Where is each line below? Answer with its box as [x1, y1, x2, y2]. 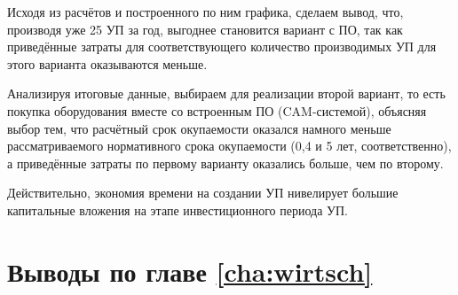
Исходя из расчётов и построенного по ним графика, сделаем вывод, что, [7, 3, 404, 20]
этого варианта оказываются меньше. [7, 54, 208, 73]
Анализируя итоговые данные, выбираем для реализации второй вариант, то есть [7, 84, 446, 103]
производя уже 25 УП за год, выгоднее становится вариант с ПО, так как [7, 19, 403, 38]
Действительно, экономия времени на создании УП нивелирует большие [7, 183, 399, 202]
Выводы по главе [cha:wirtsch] [7, 252, 373, 289]
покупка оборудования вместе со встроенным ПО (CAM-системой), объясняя [7, 101, 427, 120]
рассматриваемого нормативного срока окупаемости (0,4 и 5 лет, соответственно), [7, 136, 452, 155]
